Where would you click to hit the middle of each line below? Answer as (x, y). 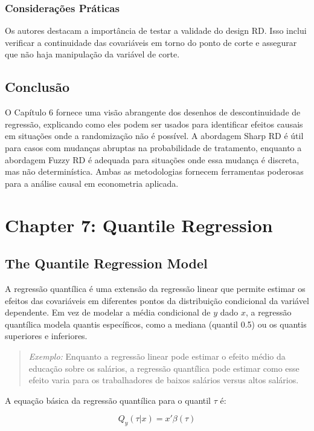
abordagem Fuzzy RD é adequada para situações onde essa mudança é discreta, (152, 159)
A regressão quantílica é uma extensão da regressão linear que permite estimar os (155, 288)
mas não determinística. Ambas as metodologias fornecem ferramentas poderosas (154, 171)
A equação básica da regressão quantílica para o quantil (108, 400)
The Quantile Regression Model (106, 263)
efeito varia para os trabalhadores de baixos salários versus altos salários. (164, 380)
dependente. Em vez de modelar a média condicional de (108, 312)
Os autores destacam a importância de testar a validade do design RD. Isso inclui (156, 31)
